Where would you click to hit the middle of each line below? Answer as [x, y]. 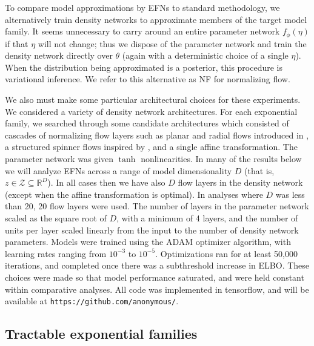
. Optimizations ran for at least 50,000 [226, 253]
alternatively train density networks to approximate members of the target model [156, 19]
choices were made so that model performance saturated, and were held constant [155, 277]
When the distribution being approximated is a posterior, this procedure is [144, 67]
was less [290, 194]
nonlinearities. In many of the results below [221, 158]
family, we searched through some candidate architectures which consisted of [147, 123]
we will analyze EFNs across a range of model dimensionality [119, 170]
